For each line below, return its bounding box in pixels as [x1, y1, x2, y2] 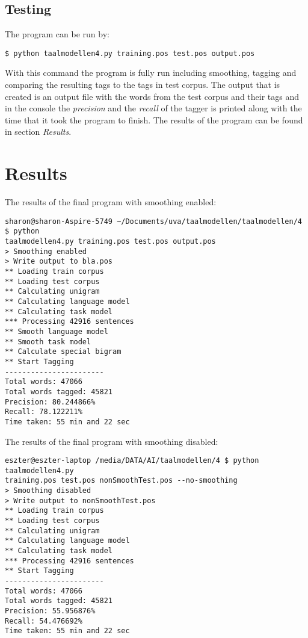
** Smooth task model [5, 337, 91, 346]
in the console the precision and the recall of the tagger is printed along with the [5, 102, 302, 114]
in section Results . [5, 125, 72, 138]
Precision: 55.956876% [5, 606, 96, 615]
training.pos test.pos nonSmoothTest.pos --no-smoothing [5, 476, 238, 485]
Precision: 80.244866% [5, 397, 96, 406]
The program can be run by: [5, 28, 109, 40]
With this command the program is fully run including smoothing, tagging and [5, 66, 297, 79]
